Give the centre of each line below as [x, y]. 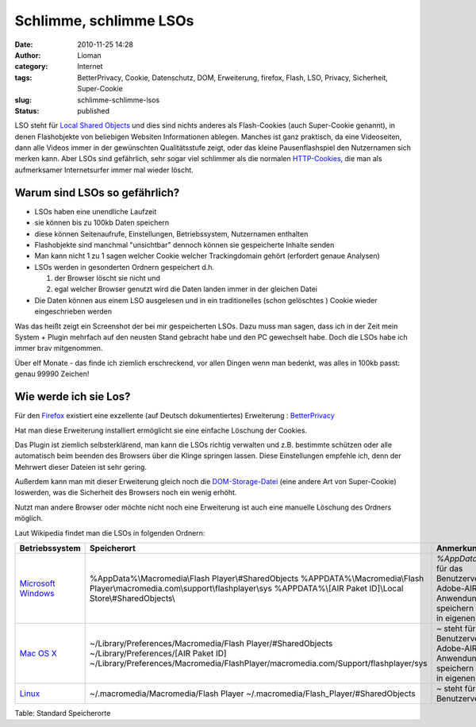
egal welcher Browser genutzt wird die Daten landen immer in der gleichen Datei [186, 289]
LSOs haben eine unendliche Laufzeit [96, 211]
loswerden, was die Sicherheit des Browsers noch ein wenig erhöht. [126, 493]
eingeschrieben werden [73, 312]
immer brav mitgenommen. [59, 348]
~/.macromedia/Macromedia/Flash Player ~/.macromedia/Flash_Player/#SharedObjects [253, 694]
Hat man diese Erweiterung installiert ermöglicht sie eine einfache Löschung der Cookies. [161, 430]
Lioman [90, 55]
